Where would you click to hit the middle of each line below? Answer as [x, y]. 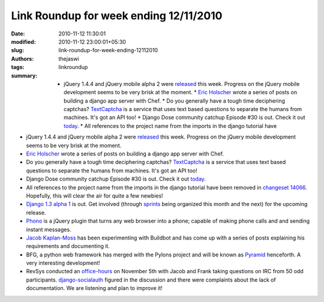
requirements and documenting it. [68, 246]
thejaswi [69, 59]
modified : [23, 41]
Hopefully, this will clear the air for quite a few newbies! [94, 196]
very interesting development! [63, 263]
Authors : [22, 59]
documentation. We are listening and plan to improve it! [94, 288]
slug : [17, 50]
